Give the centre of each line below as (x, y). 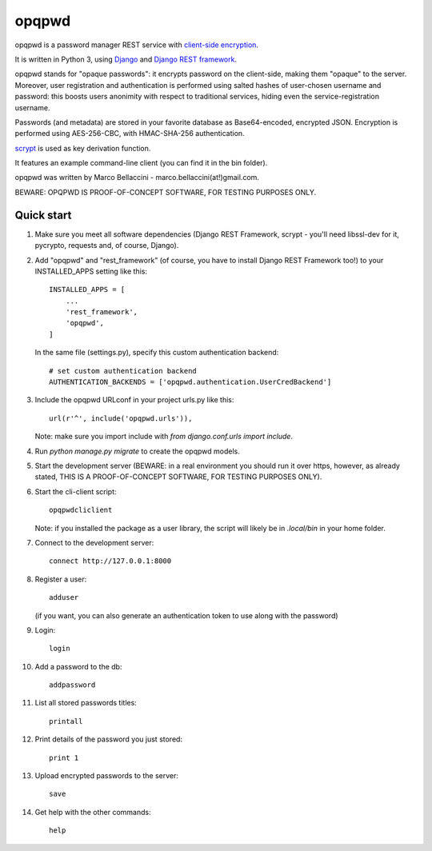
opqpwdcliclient (81, 510)
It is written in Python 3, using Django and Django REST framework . (126, 59)
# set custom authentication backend (123, 371)
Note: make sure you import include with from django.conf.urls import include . (164, 437)
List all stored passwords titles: (86, 703)
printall (66, 721)
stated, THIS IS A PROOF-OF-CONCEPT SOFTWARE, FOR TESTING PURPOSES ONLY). (178, 477)
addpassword (72, 685)
